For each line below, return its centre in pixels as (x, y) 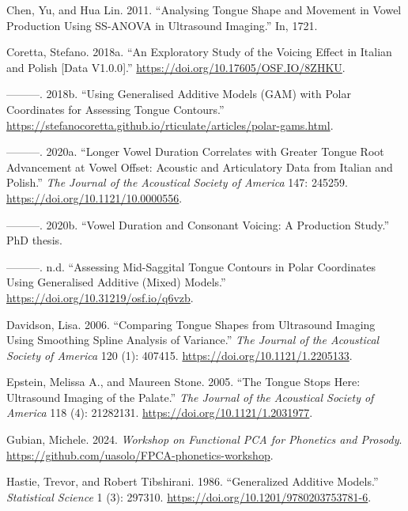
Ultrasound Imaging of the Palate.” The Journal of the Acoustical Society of (190, 397)
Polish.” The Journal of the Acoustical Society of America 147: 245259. (177, 182)
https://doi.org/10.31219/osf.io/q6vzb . (100, 297)
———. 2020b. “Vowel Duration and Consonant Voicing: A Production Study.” (198, 224)
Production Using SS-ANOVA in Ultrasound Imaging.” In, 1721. (162, 25)
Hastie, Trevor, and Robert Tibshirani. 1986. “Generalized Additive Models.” (193, 481)
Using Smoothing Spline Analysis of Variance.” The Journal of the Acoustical (193, 340)
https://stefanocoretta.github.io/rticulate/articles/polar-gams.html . (170, 125)
